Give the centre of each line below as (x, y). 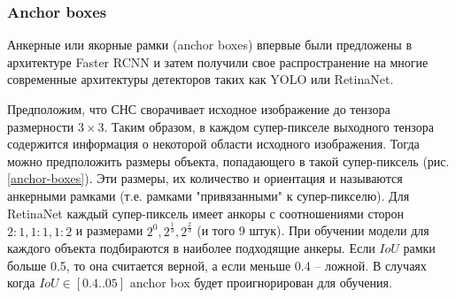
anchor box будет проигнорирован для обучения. (261, 283)
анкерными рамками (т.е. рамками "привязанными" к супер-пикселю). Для (209, 195)
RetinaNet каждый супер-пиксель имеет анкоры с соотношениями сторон (206, 213)
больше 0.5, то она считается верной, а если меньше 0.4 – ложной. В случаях (217, 265)
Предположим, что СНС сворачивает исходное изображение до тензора (199, 109)
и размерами (109, 230)
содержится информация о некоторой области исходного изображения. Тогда (213, 144)
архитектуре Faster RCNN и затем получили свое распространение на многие (218, 61)
